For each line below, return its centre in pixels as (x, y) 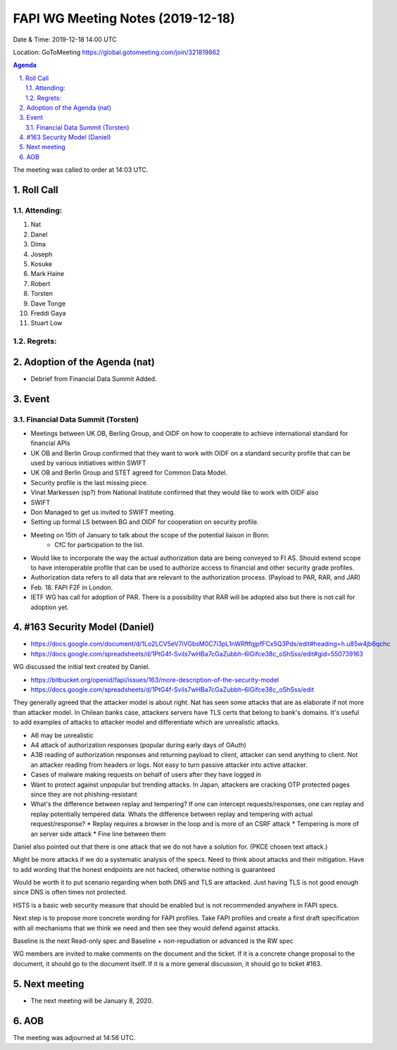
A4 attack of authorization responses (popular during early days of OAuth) (138, 745)
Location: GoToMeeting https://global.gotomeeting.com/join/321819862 (116, 52)
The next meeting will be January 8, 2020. (92, 1001)
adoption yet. (50, 607)
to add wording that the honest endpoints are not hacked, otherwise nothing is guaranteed (144, 869)
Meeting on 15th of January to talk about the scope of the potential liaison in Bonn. (150, 535)
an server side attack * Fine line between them (98, 834)
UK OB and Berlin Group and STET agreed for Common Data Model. (129, 473)
